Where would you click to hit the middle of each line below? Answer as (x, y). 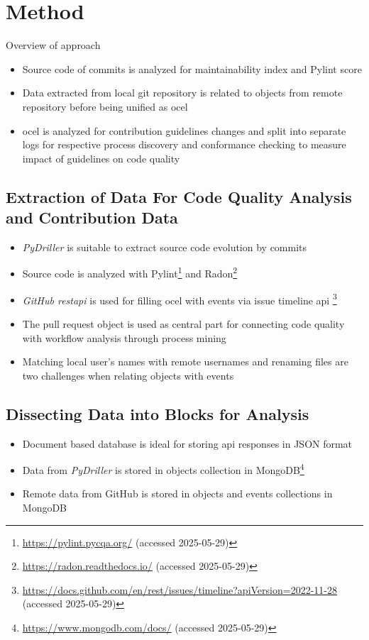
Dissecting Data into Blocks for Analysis (158, 413)
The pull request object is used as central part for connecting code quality (183, 323)
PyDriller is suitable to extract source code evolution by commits (165, 247)
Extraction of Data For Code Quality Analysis (179, 196)
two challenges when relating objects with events (128, 375)
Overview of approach (53, 45)
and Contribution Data (92, 217)
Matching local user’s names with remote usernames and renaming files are (185, 362)
